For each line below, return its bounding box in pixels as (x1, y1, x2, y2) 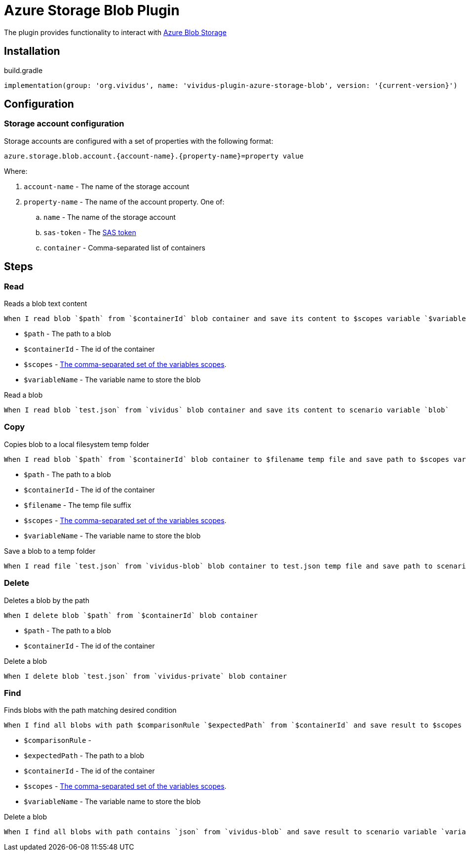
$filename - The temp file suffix (24, 500, 131, 509)
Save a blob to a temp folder (4, 546, 96, 555)
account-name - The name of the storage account (24, 182, 190, 191)
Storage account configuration (4, 119, 124, 129)
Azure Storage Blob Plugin (4, 2, 180, 19)
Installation (4, 45, 60, 58)
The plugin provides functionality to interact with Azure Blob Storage (4, 28, 227, 37)
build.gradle (4, 66, 43, 75)
